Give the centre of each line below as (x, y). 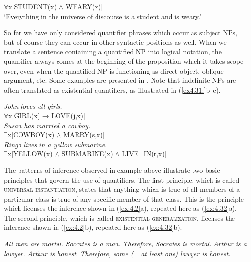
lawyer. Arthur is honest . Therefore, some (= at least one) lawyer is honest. (117, 253)
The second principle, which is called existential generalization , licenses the (120, 217)
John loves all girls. (33, 106)
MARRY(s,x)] (84, 135)
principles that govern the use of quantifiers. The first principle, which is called (122, 179)
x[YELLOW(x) (30, 154)
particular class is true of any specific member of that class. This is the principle (124, 198)
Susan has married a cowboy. (47, 125)
